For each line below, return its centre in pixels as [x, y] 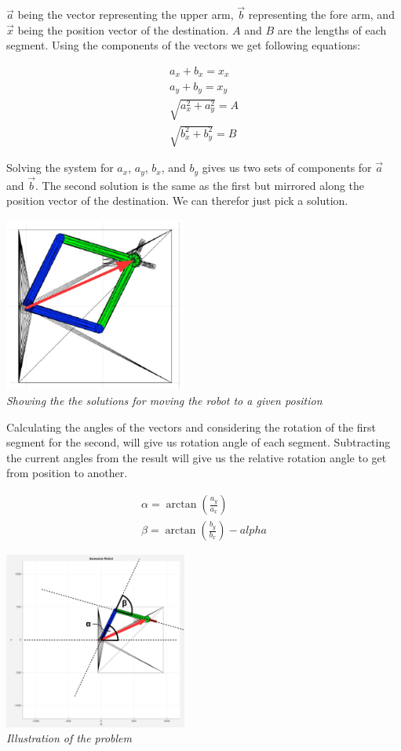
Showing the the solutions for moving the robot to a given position [164, 401]
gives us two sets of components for [287, 168]
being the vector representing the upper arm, [126, 15]
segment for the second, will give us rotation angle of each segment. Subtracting [199, 442]
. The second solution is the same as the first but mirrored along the [200, 185]
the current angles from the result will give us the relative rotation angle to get [197, 457]
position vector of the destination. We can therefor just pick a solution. [177, 201]
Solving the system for [60, 168]
